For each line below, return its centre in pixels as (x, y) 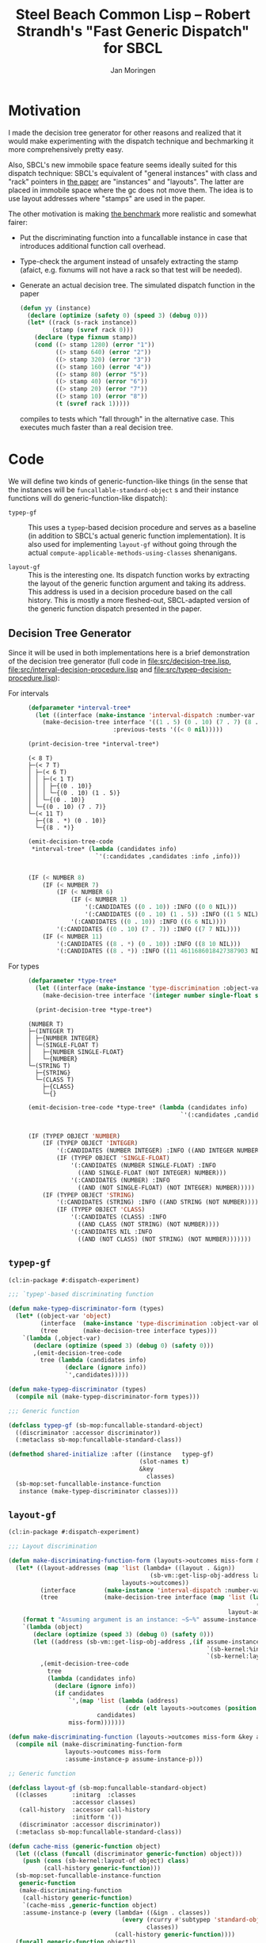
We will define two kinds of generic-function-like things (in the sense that (128, 481)
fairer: (18, 222)
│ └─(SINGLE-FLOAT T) (64, 1045)
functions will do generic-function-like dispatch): (88, 498)
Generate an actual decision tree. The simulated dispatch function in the (137, 285)
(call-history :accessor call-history (84, 1810)
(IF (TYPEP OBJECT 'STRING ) (88, 1195)
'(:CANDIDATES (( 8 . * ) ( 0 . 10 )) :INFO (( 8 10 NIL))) (149, 944)
